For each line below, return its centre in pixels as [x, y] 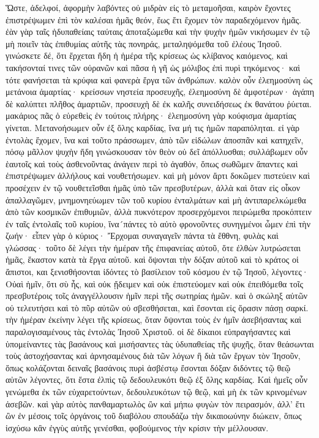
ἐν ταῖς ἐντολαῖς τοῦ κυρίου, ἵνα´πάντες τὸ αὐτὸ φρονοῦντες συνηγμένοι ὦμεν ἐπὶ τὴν [158, 223]
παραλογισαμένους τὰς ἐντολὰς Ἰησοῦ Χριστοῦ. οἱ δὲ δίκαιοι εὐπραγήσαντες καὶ [148, 332]
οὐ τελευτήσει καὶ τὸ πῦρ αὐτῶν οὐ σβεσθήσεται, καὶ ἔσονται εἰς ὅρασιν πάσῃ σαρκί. [157, 307]
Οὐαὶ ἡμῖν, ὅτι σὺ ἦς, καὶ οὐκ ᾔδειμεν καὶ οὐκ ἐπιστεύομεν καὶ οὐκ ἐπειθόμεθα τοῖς [155, 283]
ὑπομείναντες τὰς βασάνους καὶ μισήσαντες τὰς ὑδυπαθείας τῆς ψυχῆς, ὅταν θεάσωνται [160, 343]
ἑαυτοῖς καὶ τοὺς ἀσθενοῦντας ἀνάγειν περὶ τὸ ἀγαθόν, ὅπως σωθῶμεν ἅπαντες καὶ [152, 163]
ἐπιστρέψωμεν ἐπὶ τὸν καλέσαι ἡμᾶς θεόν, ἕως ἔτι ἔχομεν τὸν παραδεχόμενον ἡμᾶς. [153, 19]
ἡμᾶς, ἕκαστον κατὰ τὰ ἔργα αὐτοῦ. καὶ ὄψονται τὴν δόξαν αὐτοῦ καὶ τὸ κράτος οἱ [152, 259]
